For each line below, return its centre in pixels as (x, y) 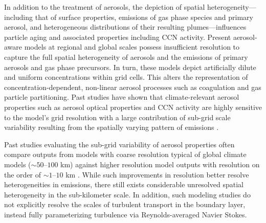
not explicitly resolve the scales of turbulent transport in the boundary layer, (125, 204)
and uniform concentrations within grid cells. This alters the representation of (126, 77)
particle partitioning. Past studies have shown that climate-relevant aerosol (122, 97)
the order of (23, 174)
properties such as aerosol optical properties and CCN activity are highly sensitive (133, 107)
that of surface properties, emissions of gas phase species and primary (144, 17)
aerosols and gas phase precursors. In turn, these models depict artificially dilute (130, 67)
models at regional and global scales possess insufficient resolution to (132, 47)
